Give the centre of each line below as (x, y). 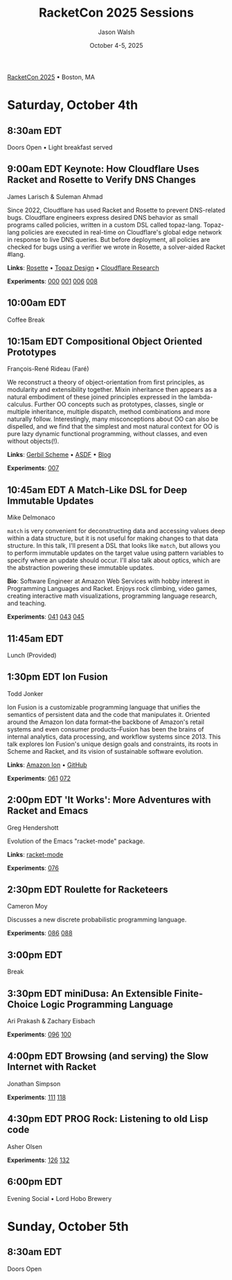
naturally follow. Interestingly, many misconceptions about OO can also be (113, 419)
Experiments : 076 (33, 867)
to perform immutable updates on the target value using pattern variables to (115, 553)
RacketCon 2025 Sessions (116, 13)
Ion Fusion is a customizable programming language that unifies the (104, 707)
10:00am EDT (37, 303)
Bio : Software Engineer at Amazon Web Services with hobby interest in (108, 581)
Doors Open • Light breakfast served (60, 147)
